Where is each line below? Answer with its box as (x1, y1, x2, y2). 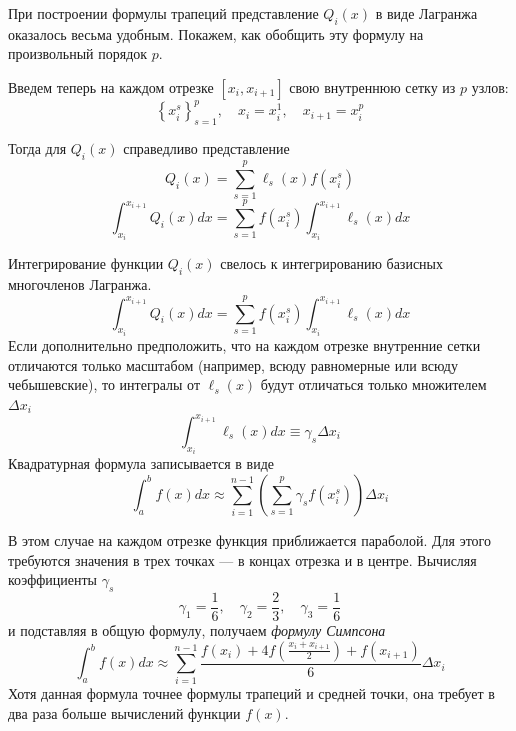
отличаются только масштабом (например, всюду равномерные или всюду (8, 354, 458, 375)
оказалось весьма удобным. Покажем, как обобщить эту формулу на (8, 23, 424, 44)
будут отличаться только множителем (260, 374, 487, 395)
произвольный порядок (8, 43, 148, 64)
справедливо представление (123, 138, 290, 159)
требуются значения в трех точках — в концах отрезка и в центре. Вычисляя (8, 549, 477, 570)
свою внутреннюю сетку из (289, 76, 456, 97)
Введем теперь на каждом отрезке (8, 76, 214, 97)
